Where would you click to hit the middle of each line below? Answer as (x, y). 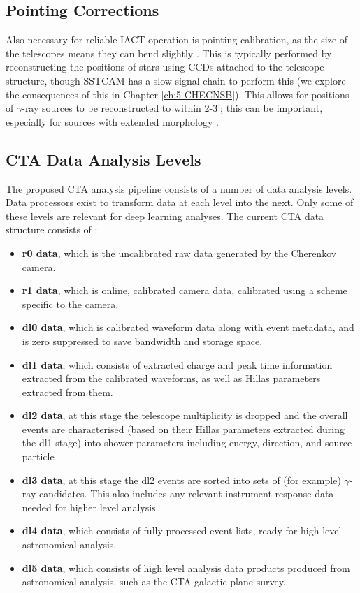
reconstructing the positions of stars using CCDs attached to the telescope (165, 67)
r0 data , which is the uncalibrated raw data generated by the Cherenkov (179, 252)
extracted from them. (67, 391)
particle (38, 456)
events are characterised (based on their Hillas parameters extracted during (183, 429)
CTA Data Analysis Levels (103, 159)
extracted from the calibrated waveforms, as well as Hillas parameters (171, 378)
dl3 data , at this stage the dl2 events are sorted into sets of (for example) (181, 479)
